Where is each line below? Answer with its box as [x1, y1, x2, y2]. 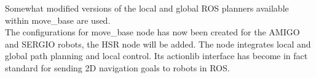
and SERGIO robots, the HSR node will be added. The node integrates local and [5, 37, 311, 50]
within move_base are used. [5, 13, 111, 26]
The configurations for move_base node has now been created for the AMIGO [5, 26, 300, 38]
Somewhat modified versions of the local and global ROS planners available [5, 2, 289, 14]
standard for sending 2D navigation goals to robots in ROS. [5, 61, 230, 74]
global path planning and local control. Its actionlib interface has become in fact [5, 49, 308, 62]
